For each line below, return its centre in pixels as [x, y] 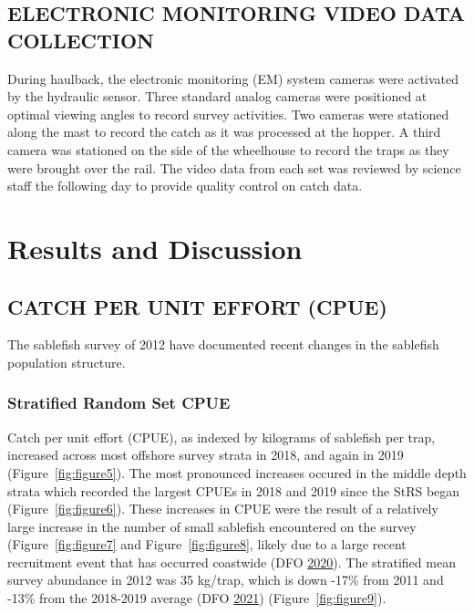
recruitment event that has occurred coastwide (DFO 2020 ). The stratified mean [232, 562]
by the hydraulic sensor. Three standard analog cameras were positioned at [217, 96]
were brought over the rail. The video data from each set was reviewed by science [234, 167]
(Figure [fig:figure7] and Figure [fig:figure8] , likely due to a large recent [207, 544]
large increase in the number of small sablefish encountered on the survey [212, 526]
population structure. [67, 362]
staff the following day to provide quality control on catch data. [185, 186]
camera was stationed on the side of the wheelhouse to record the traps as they [228, 149]
